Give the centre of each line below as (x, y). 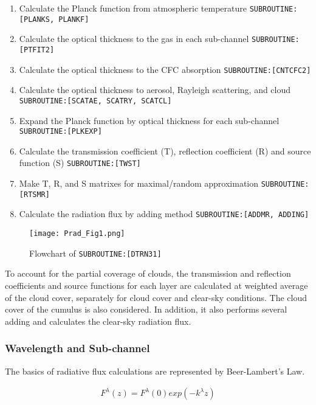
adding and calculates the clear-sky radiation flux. (98, 321)
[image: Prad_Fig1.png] (77, 234)
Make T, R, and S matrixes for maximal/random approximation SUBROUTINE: (164, 183)
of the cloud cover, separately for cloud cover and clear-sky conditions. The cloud (156, 297)
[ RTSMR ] (34, 194)
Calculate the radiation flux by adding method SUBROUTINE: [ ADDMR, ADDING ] (164, 214)
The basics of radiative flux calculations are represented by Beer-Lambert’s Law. (155, 371)
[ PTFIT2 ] (37, 50)
